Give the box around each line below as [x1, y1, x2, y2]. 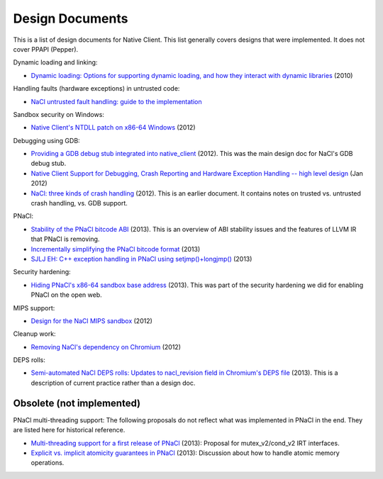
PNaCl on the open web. [30, 291, 102, 299]
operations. [30, 458, 65, 467]
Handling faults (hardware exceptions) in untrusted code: [13, 84, 180, 93]
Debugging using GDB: [13, 136, 81, 145]
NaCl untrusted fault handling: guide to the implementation [30, 97, 202, 106]
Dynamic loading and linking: [13, 58, 98, 67]
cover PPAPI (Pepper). [13, 45, 79, 53]
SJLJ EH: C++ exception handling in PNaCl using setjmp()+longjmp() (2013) [30, 254, 252, 263]
